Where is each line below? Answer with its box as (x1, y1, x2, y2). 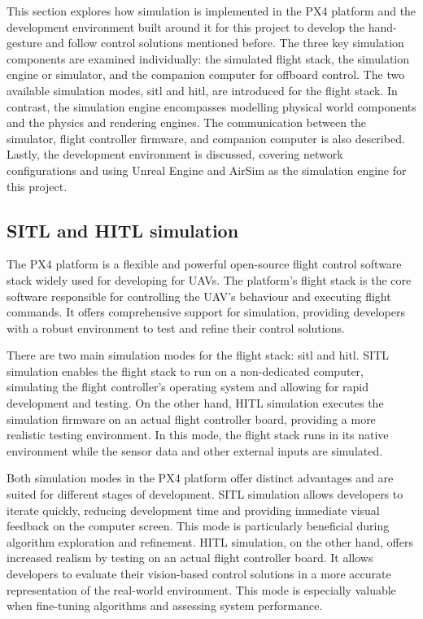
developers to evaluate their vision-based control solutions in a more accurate (7, 565, 391, 582)
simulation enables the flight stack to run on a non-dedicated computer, (7, 362, 364, 379)
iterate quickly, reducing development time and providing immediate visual (7, 501, 380, 518)
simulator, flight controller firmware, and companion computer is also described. (7, 129, 405, 146)
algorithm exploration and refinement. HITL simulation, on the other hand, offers (7, 533, 413, 550)
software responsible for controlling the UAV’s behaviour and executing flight (7, 287, 391, 304)
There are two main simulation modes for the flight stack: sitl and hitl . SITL (7, 347, 390, 364)
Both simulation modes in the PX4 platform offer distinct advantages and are (7, 469, 394, 486)
